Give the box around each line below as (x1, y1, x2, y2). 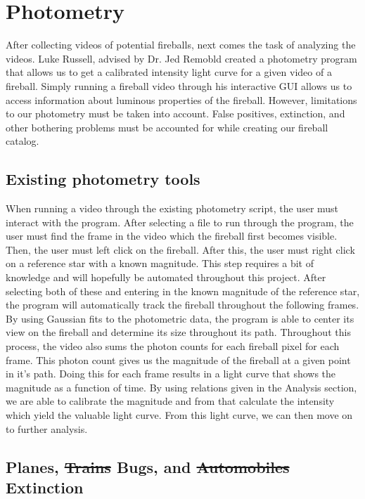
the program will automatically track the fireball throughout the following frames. (6, 297, 359, 312)
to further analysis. (6, 421, 88, 436)
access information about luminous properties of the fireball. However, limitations (6, 92, 357, 107)
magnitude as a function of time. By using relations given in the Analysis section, (6, 380, 357, 394)
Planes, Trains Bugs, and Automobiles (6, 455, 290, 477)
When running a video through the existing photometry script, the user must (6, 201, 339, 216)
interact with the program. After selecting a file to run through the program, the (6, 214, 354, 229)
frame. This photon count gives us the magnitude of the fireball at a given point (6, 352, 351, 367)
